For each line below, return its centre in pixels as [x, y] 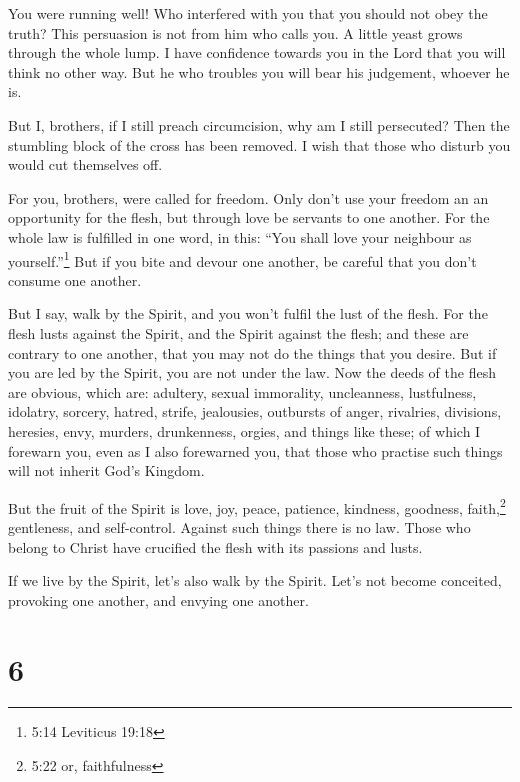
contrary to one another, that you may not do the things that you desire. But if [252, 352]
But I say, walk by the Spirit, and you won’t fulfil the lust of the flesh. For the [248, 313]
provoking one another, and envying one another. [158, 599]
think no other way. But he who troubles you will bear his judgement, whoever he [259, 71]
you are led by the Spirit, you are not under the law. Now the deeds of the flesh [252, 372]
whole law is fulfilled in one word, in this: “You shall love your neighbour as [240, 236]
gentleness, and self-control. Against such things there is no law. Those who [239, 526]
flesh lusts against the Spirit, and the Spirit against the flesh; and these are [238, 332]
